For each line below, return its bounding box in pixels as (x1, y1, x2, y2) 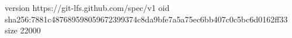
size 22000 (5, 24, 41, 36)
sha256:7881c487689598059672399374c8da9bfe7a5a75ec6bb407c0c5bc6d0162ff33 (5, 13, 288, 25)
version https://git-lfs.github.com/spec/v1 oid (5, 2, 170, 13)
